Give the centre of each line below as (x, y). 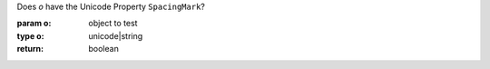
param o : (34, 24)
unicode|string (116, 35)
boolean (104, 49)
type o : (30, 35)
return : (30, 49)
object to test (113, 24)
